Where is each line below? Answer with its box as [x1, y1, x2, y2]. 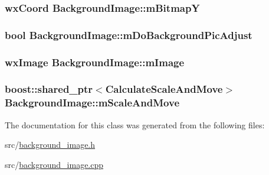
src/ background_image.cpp [5, 158, 104, 170]
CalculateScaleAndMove [105, 82, 223, 96]
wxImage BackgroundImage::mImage [5, 54, 185, 69]
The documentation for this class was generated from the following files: [5, 118, 265, 131]
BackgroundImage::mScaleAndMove [5, 95, 180, 110]
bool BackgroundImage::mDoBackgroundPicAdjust [5, 27, 252, 42]
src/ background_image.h [5, 138, 96, 151]
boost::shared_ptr [5, 82, 93, 96]
